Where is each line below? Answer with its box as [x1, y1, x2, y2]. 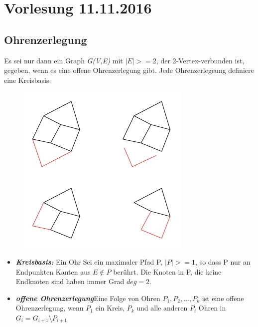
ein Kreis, [95, 303, 125, 313]
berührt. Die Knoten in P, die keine [113, 266, 222, 277]
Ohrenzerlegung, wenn [15, 303, 84, 313]
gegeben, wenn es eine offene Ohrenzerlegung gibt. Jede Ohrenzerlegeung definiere [4, 65, 254, 75]
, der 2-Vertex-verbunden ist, [156, 55, 245, 65]
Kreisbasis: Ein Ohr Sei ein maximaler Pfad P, [15, 256, 163, 267]
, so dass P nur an [195, 256, 251, 267]
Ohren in [198, 303, 226, 313]
